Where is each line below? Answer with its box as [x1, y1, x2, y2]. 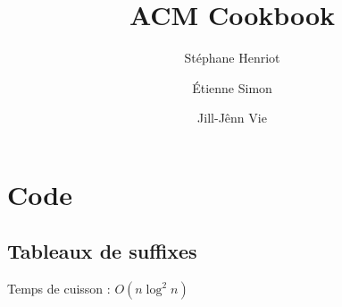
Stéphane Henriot [184, 48, 280, 67]
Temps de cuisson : [7, 279, 111, 298]
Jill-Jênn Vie [197, 108, 267, 127]
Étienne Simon [192, 78, 272, 97]
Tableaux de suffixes [7, 237, 197, 265]
